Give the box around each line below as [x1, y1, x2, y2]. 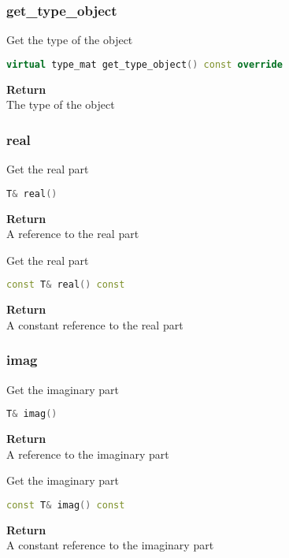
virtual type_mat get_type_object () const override [6, 58, 283, 70]
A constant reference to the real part [6, 316, 183, 333]
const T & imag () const [6, 499, 125, 511]
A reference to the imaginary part [6, 445, 169, 462]
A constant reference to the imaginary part [6, 537, 214, 553]
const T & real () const [6, 279, 125, 291]
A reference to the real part [6, 225, 139, 242]
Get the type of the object [6, 32, 133, 48]
